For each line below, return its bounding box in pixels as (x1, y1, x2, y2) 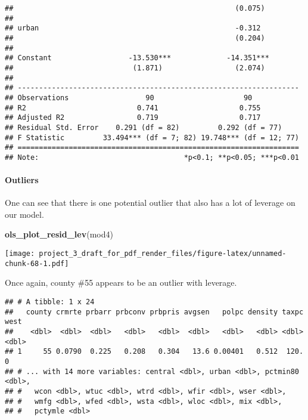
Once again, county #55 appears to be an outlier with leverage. (5, 276, 237, 289)
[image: (5, 249, 35, 258)
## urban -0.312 (5, 24, 261, 33)
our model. (5, 208, 44, 220)
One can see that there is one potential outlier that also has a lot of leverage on (5, 196, 295, 209)
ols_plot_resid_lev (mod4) (5, 228, 113, 240)
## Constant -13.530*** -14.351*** (5, 54, 269, 63)
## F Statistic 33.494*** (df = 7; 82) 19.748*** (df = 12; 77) (5, 133, 299, 142)
